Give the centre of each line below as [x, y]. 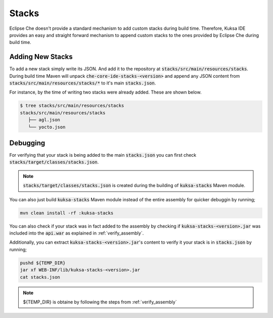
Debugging [27, 143]
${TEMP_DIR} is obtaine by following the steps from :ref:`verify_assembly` [100, 302]
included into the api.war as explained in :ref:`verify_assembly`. [77, 233]
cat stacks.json [40, 277]
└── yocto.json [47, 127]
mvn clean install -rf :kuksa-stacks [67, 213]
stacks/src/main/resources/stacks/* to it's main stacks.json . [83, 83]
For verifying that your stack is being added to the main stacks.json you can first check [103, 155]
